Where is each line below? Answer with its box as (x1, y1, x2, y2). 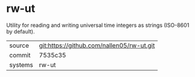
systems (9, 60, 33, 69)
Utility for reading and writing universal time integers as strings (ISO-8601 (6, 21, 190, 29)
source (9, 41, 29, 50)
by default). (6, 27, 35, 35)
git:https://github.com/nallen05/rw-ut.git (39, 41, 155, 50)
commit (9, 51, 31, 59)
